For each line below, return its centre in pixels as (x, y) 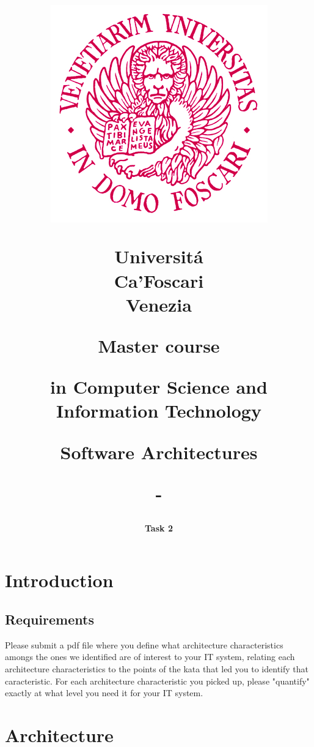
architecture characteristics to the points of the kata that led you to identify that (157, 669)
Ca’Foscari (159, 280)
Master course (159, 345)
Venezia (159, 304)
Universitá (159, 256)
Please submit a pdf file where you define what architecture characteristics (144, 644)
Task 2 (159, 527)
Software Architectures (159, 452)
